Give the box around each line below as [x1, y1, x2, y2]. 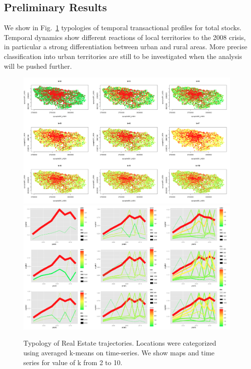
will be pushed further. [4, 60, 72, 71]
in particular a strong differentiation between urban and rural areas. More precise [4, 41, 248, 52]
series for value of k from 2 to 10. [23, 357, 122, 367]
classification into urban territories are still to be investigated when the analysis [4, 51, 242, 61]
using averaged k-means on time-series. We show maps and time [23, 347, 215, 357]
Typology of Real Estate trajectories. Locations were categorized [23, 338, 216, 348]
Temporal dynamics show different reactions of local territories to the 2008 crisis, [4, 32, 246, 42]
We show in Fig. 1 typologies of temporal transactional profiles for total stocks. [4, 22, 242, 33]
